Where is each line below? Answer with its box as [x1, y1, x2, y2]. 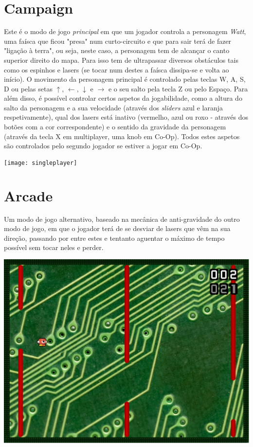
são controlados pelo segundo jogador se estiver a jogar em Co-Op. [4, 141, 202, 151]
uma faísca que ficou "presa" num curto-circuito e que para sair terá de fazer [4, 36, 232, 46]
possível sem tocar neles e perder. [4, 242, 104, 252]
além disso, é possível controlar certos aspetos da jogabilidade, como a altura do [4, 93, 242, 103]
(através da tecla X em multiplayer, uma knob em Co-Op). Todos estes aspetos [4, 131, 240, 141]
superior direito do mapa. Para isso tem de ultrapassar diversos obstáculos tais [4, 54, 238, 65]
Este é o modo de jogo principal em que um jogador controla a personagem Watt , [4, 26, 246, 36]
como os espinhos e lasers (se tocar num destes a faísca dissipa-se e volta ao [4, 64, 229, 74]
